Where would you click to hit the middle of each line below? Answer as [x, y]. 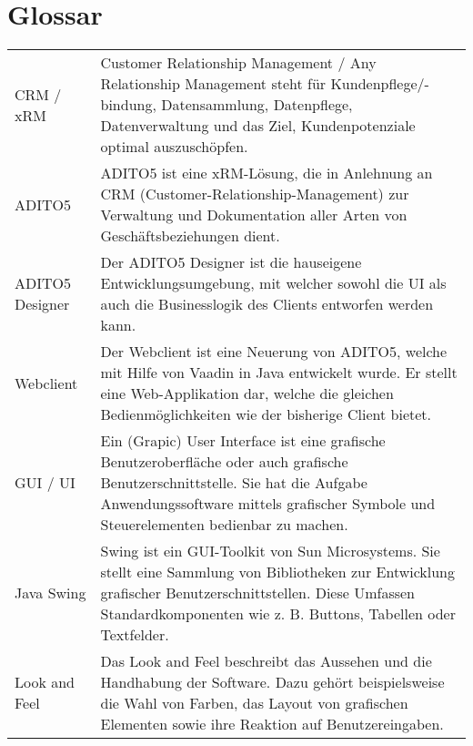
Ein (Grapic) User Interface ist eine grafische [243, 441]
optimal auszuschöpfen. [174, 147]
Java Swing [50, 593]
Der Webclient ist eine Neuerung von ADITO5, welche [274, 352]
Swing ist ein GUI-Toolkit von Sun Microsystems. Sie [270, 551]
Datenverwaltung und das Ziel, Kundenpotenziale [258, 126]
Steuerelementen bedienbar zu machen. [224, 525]
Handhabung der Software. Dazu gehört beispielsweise [272, 682]
